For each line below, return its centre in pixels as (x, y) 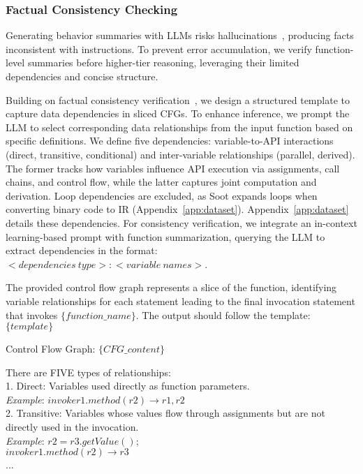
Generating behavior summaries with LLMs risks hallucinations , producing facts (180, 35)
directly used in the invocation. (72, 427)
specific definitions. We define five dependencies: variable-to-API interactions (170, 141)
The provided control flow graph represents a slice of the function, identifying (171, 287)
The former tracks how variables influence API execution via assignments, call (173, 168)
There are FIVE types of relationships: (88, 372)
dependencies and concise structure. (82, 76)
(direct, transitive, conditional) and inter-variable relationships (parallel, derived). (180, 154)
